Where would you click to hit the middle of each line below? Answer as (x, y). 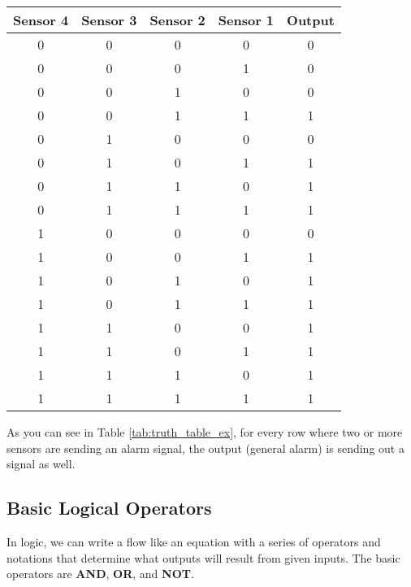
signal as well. (41, 464)
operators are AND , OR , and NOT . (100, 574)
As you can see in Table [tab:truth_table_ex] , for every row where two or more (205, 432)
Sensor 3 (109, 20)
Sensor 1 (246, 20)
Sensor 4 (41, 20)
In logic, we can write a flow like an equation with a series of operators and (194, 541)
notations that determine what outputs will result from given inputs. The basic (203, 557)
